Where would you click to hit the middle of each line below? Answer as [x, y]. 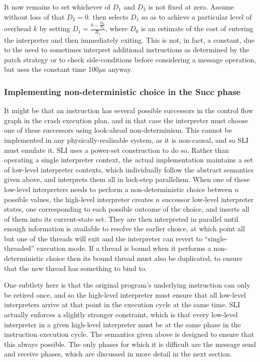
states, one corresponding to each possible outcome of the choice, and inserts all [127, 209]
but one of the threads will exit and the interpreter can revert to [103, 238]
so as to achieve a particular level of [197, 16]
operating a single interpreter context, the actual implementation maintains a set [128, 160]
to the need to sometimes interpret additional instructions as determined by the [127, 50]
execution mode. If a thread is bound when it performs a [124, 248]
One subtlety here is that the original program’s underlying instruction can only [127, 285]
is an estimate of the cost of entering [197, 28]
